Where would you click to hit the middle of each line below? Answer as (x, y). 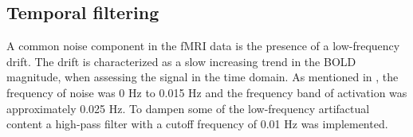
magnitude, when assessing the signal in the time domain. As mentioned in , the (203, 77)
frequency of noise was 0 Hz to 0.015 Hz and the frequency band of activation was (207, 92)
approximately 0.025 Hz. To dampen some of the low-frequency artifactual (188, 108)
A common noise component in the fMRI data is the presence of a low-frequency (203, 46)
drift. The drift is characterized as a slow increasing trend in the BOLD (181, 61)
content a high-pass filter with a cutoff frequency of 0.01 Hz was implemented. (197, 124)
